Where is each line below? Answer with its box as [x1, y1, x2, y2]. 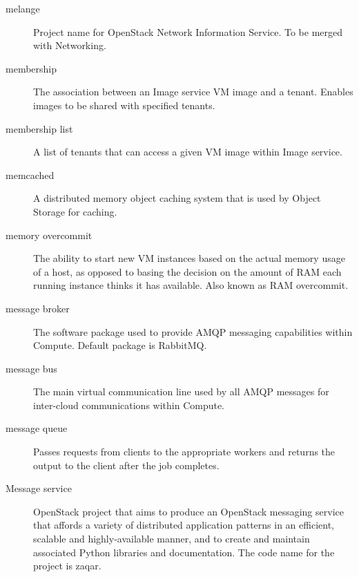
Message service [6, 481, 72, 495]
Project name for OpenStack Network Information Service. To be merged [33, 24, 343, 39]
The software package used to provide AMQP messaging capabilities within [33, 324, 353, 339]
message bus [6, 361, 57, 375]
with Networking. [33, 38, 106, 53]
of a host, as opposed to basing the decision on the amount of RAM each [33, 264, 342, 278]
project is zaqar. [33, 558, 101, 573]
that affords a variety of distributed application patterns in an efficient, [33, 518, 334, 532]
